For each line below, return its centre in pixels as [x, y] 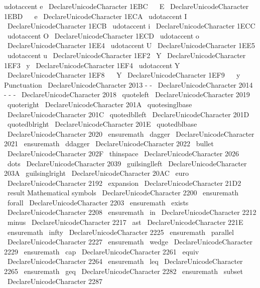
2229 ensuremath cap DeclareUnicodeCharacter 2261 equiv [102, 251]
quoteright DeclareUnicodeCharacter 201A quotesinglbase [100, 104]
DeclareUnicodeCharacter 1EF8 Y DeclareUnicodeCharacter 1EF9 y [124, 75]
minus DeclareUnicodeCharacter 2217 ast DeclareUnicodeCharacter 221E [125, 222]
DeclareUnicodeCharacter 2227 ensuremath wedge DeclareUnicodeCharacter [130, 242]
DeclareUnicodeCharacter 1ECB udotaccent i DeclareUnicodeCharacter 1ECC [131, 26]
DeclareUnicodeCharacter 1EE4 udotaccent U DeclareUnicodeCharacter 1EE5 [131, 45]
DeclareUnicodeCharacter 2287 [55, 281]
